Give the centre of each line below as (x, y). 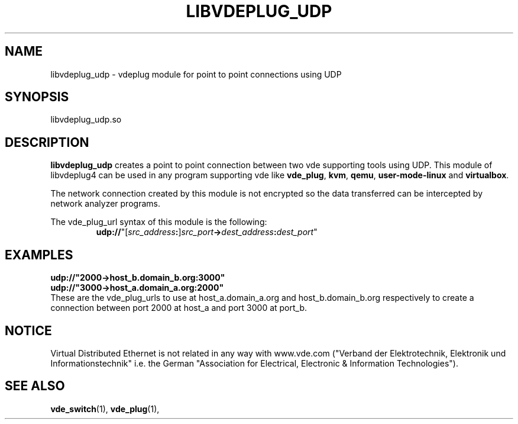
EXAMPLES (39, 255)
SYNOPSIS (37, 97)
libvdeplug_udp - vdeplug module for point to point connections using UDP (196, 74)
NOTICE (28, 330)
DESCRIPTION (47, 142)
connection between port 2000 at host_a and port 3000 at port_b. (179, 308)
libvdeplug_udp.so (86, 120)
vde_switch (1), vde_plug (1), (105, 409)
